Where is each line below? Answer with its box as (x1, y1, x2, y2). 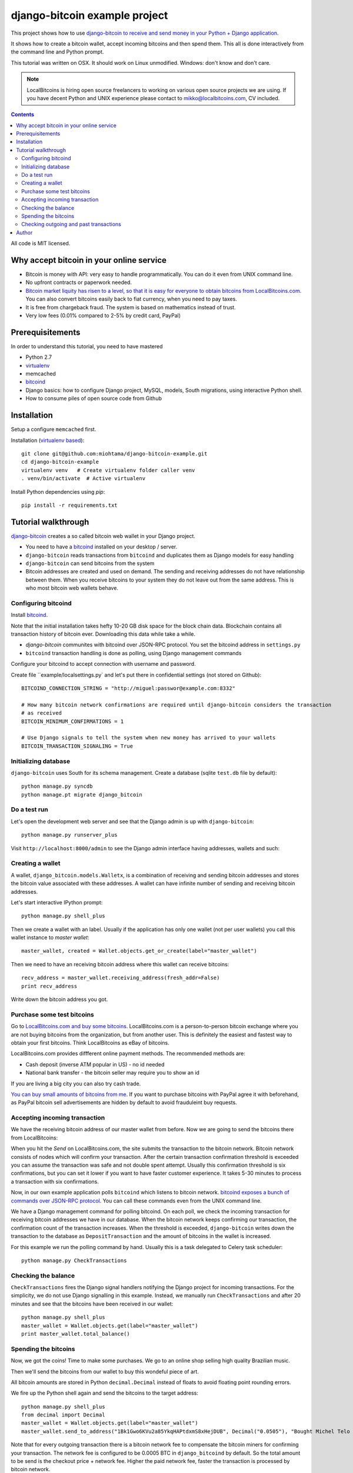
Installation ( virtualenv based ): (11, 437, 85, 444)
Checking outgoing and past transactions (21, 221, 122, 228)
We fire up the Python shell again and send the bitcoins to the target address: (11, 1389, 198, 1396)
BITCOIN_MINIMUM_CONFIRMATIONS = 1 (21, 718, 124, 725)
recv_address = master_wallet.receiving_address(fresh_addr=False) (21, 975, 220, 981)
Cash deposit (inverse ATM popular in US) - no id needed (25, 1061, 165, 1068)
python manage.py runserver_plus (21, 831, 118, 838)
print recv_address (21, 983, 78, 989)
